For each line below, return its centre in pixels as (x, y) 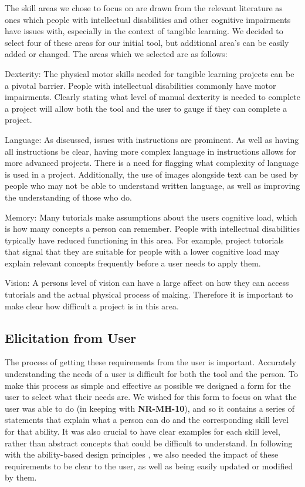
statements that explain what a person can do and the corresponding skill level (147, 420)
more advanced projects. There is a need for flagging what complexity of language (152, 163)
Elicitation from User (71, 337)
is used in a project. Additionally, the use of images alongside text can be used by (152, 174)
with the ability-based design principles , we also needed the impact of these (142, 454)
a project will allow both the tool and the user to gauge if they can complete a (146, 108)
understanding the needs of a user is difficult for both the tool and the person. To (151, 374)
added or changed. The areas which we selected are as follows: (116, 54)
